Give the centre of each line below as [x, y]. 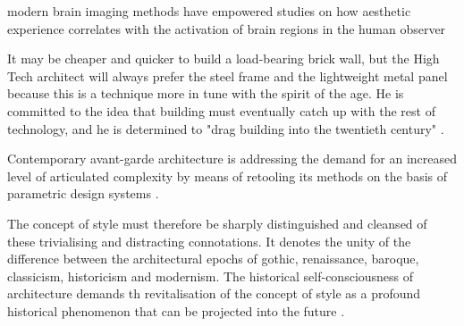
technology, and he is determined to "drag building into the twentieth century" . [226, 128]
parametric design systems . [83, 193]
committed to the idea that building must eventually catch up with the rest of [221, 110]
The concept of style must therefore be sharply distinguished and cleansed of [217, 223]
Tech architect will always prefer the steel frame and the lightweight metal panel [228, 75]
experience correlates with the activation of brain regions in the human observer [227, 28]
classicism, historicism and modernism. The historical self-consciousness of [211, 276]
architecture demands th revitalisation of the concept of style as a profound [214, 293]
